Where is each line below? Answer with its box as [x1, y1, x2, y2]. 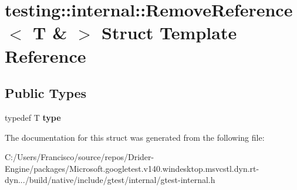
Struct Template [101, 21, 237, 45]
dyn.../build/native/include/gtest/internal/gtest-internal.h [5, 174, 215, 186]
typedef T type [5, 111, 61, 123]
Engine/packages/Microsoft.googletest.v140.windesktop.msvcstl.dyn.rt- [5, 162, 259, 174]
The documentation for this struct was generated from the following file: [5, 131, 265, 143]
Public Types [5, 84, 87, 102]
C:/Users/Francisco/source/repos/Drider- [5, 151, 154, 163]
